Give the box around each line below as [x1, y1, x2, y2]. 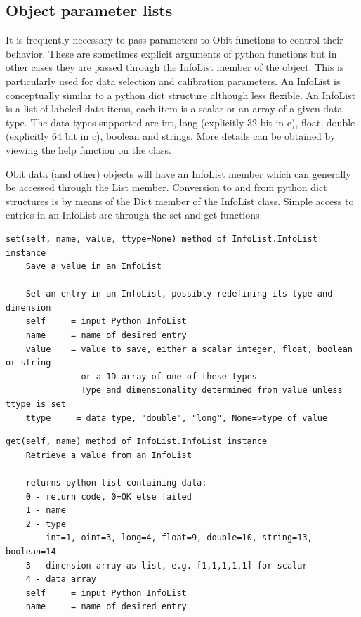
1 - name [25, 505, 66, 516]
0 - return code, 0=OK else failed [25, 491, 192, 502]
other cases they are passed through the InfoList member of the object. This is [6, 60, 344, 74]
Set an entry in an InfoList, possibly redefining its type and [25, 289, 333, 299]
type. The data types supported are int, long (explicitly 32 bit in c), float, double [6, 115, 355, 129]
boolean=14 [6, 546, 56, 557]
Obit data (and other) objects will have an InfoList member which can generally [6, 166, 351, 181]
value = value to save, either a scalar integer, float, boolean [25, 344, 353, 354]
